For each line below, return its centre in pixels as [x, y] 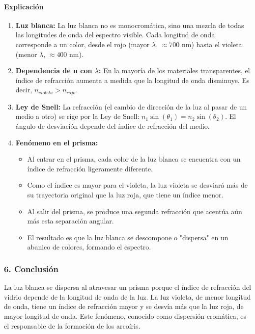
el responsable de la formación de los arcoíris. [72, 325]
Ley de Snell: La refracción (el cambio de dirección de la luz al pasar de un [131, 106]
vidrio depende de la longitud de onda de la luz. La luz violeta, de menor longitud [127, 296]
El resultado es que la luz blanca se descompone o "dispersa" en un [128, 237]
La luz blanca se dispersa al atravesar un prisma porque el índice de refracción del [127, 287]
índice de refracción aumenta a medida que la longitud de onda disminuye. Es [132, 80]
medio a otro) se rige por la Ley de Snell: [77, 116]
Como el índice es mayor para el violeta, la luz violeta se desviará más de [137, 185]
